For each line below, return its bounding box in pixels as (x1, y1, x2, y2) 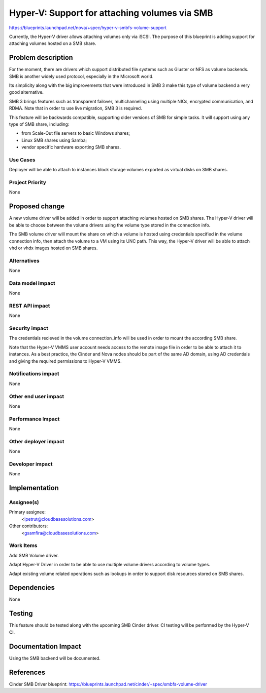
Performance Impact (9, 415, 60, 422)
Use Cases (9, 156, 35, 163)
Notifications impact (9, 370, 59, 377)
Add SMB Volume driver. (9, 552, 59, 558)
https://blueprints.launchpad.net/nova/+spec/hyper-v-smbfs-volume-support (9, 25, 167, 31)
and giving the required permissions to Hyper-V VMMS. (9, 358, 122, 364)
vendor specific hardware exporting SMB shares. (21, 144, 121, 150)
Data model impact (9, 279, 56, 286)
